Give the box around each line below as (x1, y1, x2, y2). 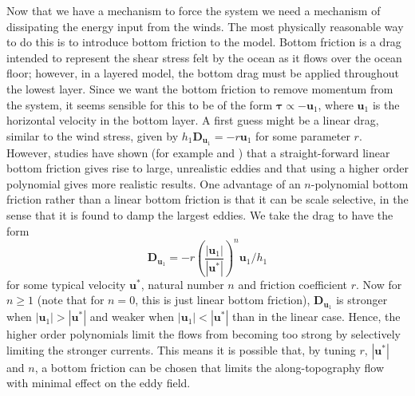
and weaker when (89, 308, 175, 325)
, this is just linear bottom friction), (135, 291, 310, 308)
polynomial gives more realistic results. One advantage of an (6, 175, 301, 192)
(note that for (37, 291, 105, 308)
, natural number (140, 275, 224, 292)
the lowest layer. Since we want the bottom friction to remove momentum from (6, 80, 393, 97)
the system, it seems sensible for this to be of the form (6, 96, 273, 113)
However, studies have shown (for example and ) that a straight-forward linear (6, 144, 390, 160)
